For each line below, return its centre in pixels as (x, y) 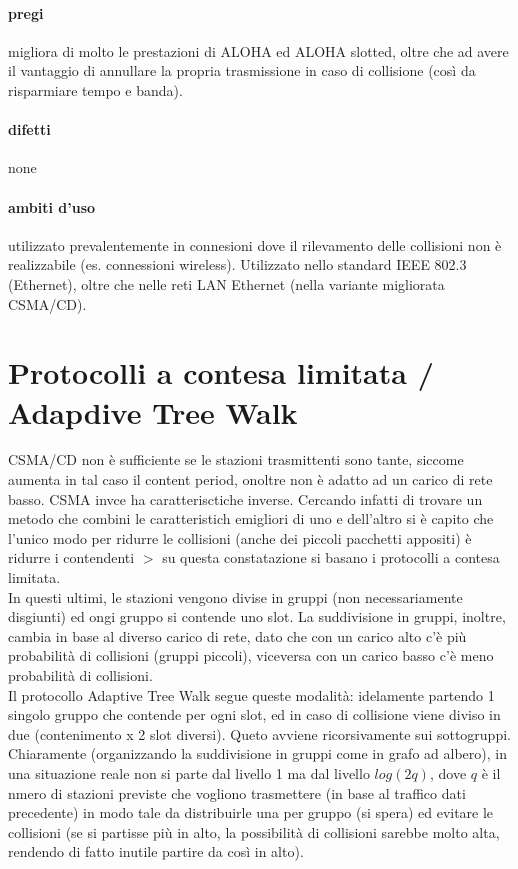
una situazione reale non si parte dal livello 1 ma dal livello (189, 772)
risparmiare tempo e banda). (95, 89)
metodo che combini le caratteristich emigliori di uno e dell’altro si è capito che (251, 518)
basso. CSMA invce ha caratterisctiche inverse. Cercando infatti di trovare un (245, 498)
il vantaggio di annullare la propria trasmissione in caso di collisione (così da (242, 70)
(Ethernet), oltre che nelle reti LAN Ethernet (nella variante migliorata (226, 283)
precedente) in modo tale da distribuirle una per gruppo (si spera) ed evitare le (251, 812)
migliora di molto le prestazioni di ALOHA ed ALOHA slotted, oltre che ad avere (258, 50)
